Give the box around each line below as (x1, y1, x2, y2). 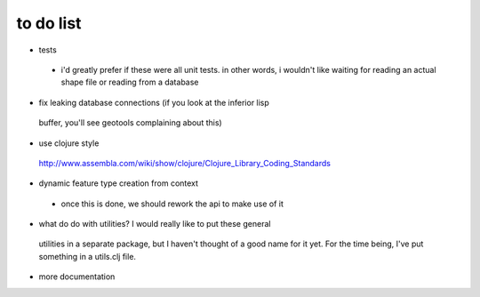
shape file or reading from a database (60, 76, 199, 88)
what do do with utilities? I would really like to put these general (38, 219, 271, 229)
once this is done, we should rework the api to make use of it (60, 198, 284, 209)
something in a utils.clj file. (38, 251, 137, 261)
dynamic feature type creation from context (38, 178, 199, 189)
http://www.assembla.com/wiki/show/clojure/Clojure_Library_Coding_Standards (38, 157, 331, 168)
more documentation (38, 271, 116, 282)
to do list (16, 13, 82, 33)
